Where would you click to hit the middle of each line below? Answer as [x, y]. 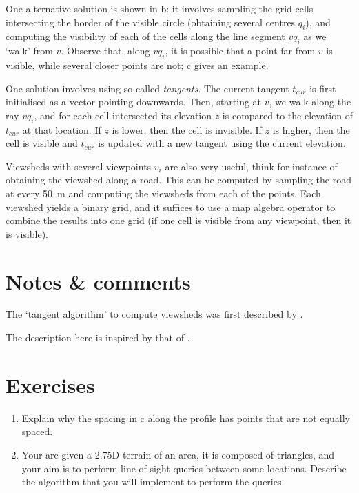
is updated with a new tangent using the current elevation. [222, 143]
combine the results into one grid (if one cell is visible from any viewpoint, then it [178, 220]
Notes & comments [98, 281]
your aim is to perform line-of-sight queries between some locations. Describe [184, 468]
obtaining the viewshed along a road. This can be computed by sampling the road [178, 180]
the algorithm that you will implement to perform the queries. [153, 482]
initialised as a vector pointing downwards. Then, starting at [134, 102]
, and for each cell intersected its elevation [123, 115]
